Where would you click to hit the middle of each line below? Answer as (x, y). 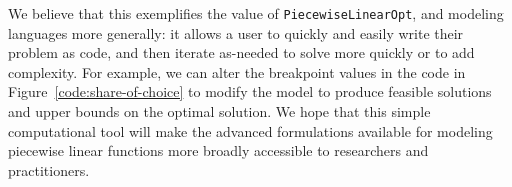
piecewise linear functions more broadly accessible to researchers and (218, 150)
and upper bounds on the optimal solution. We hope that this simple (219, 111)
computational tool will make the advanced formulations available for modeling (250, 130)
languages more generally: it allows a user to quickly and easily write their (236, 32)
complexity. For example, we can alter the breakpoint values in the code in (237, 71)
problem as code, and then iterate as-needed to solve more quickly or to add (241, 52)
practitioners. (49, 169)
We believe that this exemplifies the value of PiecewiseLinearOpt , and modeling (256, 13)
